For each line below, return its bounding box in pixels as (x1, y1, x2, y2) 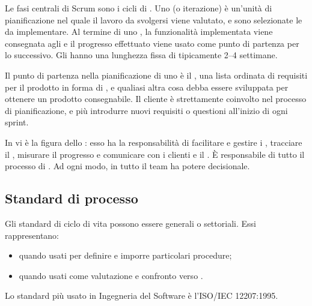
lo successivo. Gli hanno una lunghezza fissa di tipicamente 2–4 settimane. (5, 49, 278, 61)
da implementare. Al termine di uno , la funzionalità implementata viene (5, 25, 273, 38)
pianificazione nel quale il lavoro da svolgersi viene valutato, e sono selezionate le (5, 13, 302, 26)
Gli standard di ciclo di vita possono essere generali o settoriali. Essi (5, 217, 256, 229)
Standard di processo (5, 189, 138, 208)
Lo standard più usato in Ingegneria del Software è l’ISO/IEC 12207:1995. (5, 289, 278, 302)
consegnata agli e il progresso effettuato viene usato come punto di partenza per (5, 37, 299, 49)
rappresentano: (5, 229, 60, 241)
